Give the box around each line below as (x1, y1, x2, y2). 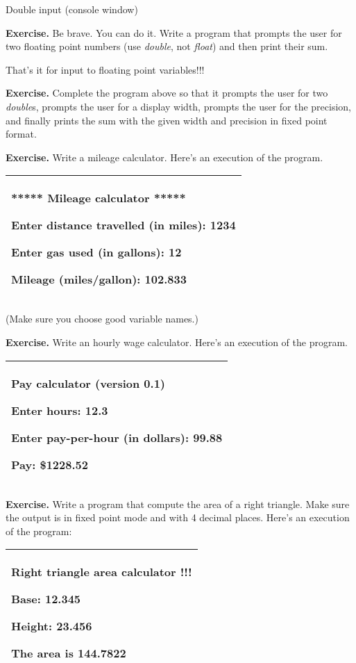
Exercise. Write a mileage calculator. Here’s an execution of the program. (6, 149, 323, 164)
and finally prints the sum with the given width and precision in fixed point (6, 113, 328, 127)
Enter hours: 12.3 (11, 402, 108, 418)
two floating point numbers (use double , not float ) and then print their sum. (6, 39, 328, 54)
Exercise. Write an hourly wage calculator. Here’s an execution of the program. (6, 334, 348, 349)
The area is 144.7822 (11, 645, 126, 662)
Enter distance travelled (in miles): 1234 (11, 217, 236, 234)
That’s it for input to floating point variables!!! (6, 62, 205, 76)
